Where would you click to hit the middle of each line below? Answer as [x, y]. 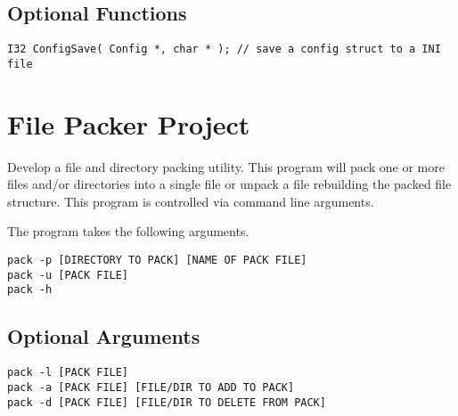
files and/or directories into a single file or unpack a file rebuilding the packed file [229, 184]
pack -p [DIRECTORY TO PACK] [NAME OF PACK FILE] [157, 261]
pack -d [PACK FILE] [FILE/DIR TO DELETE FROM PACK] [167, 402]
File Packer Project [129, 123]
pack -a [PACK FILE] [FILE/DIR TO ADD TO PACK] [151, 387]
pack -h [30, 290]
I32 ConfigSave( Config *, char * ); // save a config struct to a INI [224, 49]
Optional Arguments [104, 336]
